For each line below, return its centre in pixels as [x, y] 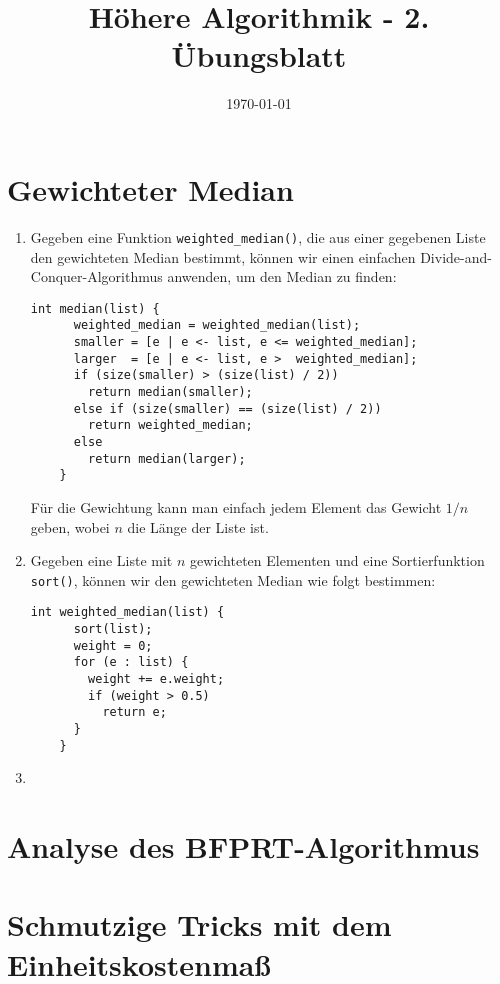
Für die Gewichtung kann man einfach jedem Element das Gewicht [236, 506]
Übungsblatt [259, 55]
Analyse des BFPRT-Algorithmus [243, 846]
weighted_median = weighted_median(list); [217, 325]
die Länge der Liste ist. [198, 526]
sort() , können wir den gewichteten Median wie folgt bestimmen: [233, 579]
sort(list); [113, 629]
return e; [134, 712]
